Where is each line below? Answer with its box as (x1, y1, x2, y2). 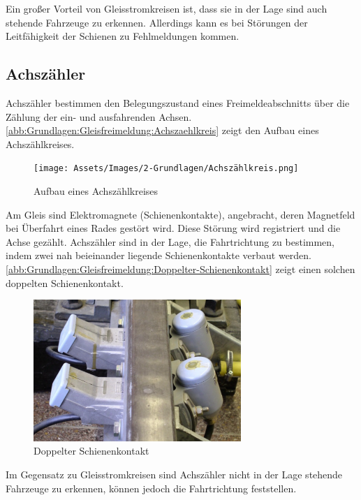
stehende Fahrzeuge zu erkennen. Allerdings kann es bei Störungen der (6, 15, 308, 29)
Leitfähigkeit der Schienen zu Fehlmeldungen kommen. (6, 29, 240, 43)
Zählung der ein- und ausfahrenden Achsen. (6, 109, 192, 124)
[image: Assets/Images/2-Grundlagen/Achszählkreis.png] (34, 163, 299, 174)
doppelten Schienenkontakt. (6, 275, 124, 290)
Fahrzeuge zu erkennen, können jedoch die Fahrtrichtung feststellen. (6, 480, 297, 495)
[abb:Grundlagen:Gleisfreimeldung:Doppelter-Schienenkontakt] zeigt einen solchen (6, 261, 355, 276)
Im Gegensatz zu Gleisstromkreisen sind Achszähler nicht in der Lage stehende (6, 466, 343, 481)
